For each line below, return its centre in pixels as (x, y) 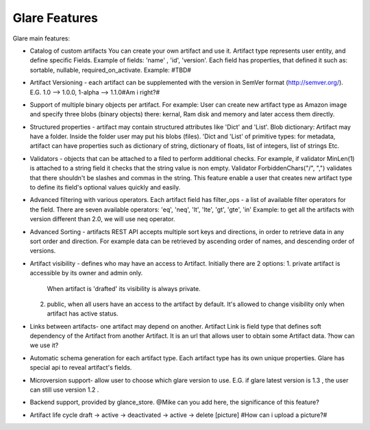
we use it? (44, 345)
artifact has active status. (83, 314)
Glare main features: (41, 38)
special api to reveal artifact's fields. (81, 368)
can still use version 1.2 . (64, 390)
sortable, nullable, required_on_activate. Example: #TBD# (111, 70)
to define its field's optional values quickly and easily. (105, 188)
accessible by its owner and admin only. (86, 273)
